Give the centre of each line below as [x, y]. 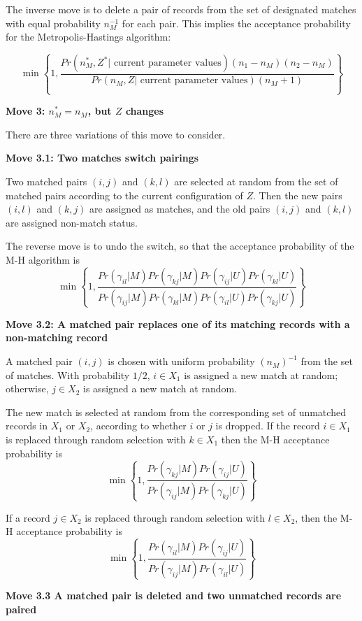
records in [27, 426]
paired [21, 609]
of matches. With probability [68, 374]
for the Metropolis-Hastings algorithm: [88, 37]
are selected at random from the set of [256, 181]
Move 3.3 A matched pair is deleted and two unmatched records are [174, 595]
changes [145, 111]
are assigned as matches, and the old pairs [180, 209]
